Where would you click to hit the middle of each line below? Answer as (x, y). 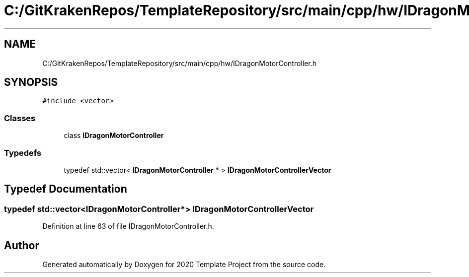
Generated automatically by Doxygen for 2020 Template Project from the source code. (184, 264)
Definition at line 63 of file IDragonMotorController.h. (128, 226)
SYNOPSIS (31, 82)
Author (22, 245)
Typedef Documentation (66, 189)
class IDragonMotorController (114, 136)
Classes (20, 118)
